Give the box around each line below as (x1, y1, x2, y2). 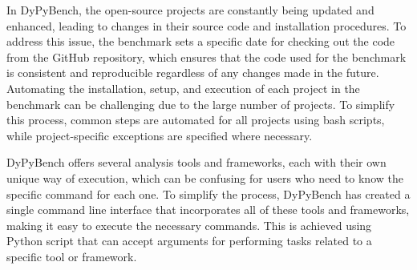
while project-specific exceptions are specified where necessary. (6, 127, 313, 143)
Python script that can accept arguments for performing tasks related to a (6, 232, 372, 249)
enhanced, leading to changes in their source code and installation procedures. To (6, 17, 407, 34)
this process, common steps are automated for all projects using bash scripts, (6, 111, 385, 128)
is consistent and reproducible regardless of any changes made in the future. (6, 64, 379, 81)
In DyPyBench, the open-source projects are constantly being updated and (6, 2, 374, 18)
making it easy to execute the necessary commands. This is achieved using (6, 216, 372, 233)
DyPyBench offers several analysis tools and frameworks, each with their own (6, 154, 387, 171)
